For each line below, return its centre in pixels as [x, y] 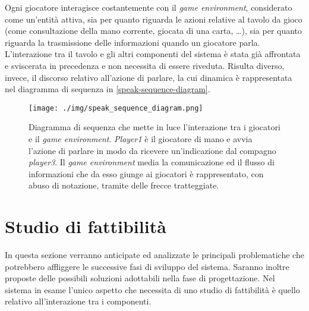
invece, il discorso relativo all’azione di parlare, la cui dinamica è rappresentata [149, 77]
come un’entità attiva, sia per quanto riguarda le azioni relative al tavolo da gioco [154, 19]
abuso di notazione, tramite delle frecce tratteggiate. [124, 185]
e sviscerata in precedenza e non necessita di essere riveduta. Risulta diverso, [145, 65]
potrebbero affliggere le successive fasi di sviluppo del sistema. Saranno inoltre [147, 266]
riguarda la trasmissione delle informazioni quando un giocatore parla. [133, 42]
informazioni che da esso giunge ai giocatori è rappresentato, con [146, 173]
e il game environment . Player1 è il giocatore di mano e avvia [141, 139]
